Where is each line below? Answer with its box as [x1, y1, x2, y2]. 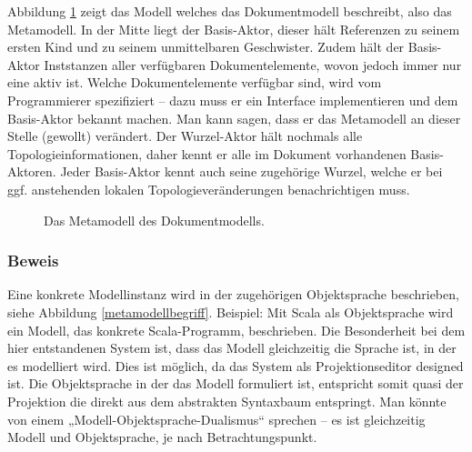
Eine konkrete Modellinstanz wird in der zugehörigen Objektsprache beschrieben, [7, 285, 459, 304]
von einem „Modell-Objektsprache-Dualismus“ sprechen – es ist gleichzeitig [7, 409, 426, 428]
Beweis [7, 249, 59, 272]
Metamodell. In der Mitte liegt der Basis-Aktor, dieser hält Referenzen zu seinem [7, 19, 460, 38]
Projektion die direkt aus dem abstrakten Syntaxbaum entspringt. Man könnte [7, 391, 447, 410]
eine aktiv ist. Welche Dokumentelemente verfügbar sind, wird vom [7, 73, 382, 92]
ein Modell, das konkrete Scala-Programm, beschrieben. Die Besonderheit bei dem [7, 320, 466, 339]
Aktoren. [7, 162, 56, 181]
